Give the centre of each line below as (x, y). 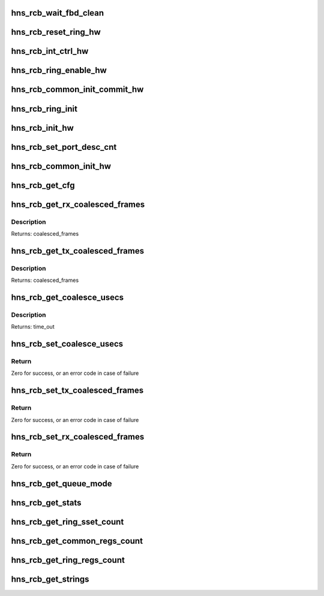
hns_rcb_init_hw (43, 128)
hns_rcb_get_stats (46, 503)
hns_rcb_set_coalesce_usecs (67, 344)
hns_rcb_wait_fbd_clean (58, 13)
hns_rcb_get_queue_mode (61, 484)
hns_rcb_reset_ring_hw (56, 32)
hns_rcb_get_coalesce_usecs (67, 297)
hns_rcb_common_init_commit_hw (77, 90)
